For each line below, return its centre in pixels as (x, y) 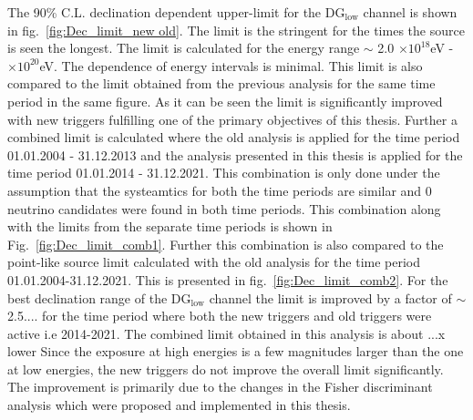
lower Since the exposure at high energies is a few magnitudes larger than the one (236, 351)
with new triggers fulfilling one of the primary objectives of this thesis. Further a (232, 119)
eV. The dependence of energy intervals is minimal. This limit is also (231, 65)
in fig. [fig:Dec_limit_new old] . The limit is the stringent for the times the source (236, 30)
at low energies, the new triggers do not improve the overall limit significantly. (226, 369)
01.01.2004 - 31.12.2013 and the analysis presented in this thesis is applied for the (235, 154)
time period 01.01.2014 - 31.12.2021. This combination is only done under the (224, 173)
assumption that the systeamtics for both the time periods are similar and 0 (220, 190)
